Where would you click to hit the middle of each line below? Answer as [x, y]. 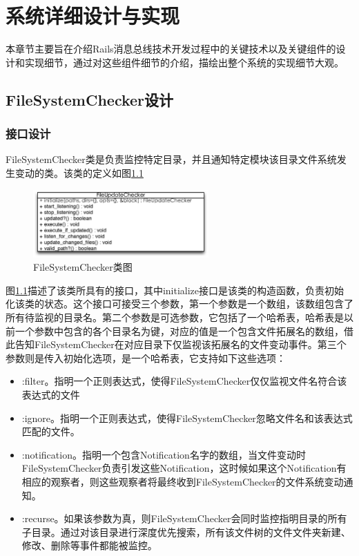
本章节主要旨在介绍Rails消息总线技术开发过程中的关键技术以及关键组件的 [171, 49]
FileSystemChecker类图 [83, 267]
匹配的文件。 [51, 431]
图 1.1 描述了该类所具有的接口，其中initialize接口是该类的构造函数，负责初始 [175, 290]
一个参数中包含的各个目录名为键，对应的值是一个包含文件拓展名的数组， [179, 330]
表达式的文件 [51, 394]
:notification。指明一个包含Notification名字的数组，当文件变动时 [164, 454]
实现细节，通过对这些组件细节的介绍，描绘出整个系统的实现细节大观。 [184, 62]
